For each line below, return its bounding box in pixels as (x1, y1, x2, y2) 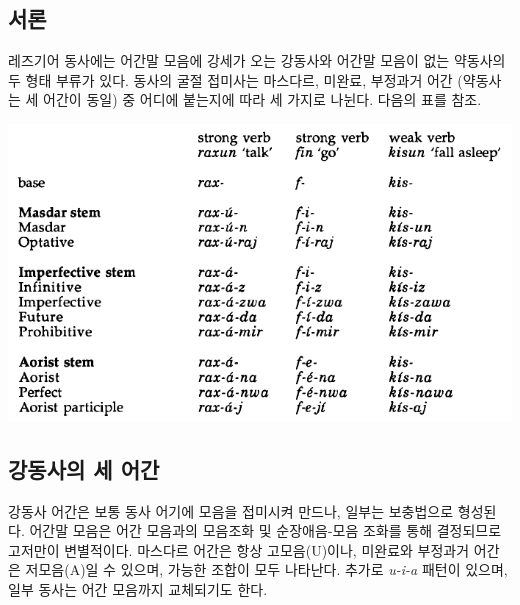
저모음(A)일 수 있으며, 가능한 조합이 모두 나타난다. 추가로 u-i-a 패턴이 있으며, (25, 559, 508, 580)
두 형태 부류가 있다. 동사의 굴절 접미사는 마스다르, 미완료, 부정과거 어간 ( (8, 69, 463, 90)
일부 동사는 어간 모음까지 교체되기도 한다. (8, 578, 268, 599)
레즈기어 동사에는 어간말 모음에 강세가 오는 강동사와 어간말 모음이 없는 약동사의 (8, 50, 506, 71)
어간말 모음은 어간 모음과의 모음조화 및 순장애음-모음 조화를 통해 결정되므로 (29, 520, 502, 541)
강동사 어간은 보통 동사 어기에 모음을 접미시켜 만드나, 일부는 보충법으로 (8, 500, 454, 521)
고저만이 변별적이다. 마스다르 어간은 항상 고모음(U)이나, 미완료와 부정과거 (8, 539, 470, 560)
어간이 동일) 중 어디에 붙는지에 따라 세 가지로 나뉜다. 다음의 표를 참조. (43, 89, 482, 110)
